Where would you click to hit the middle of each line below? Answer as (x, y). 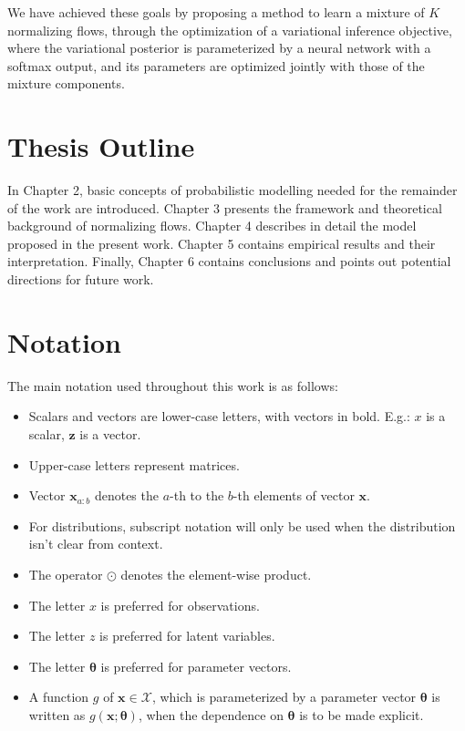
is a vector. (110, 433)
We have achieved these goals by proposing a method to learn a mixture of (216, 12)
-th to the (197, 495)
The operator (66, 574)
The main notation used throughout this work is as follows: (173, 385)
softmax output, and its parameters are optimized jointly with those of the (216, 65)
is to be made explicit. (362, 714)
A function (59, 697)
